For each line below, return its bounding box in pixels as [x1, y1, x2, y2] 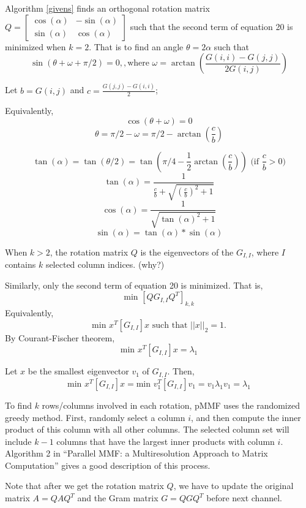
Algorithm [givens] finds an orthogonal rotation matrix [5, 2, 210, 14]
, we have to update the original [173, 479, 294, 492]
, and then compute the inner [190, 411, 301, 423]
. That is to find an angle [89, 40, 184, 53]
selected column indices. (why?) [45, 258, 165, 271]
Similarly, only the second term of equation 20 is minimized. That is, [5, 278, 263, 291]
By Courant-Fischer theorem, [5, 331, 115, 344]
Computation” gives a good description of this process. [5, 458, 211, 471]
